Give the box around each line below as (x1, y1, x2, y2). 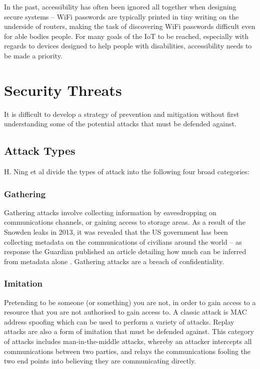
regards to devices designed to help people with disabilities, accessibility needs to (4, 40, 252, 51)
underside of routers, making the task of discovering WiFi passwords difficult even (4, 21, 255, 31)
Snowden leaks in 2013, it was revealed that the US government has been (4, 227, 228, 237)
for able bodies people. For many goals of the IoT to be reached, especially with (4, 30, 248, 41)
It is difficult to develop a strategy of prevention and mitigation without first (4, 108, 239, 119)
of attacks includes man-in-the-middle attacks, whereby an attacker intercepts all (4, 336, 252, 347)
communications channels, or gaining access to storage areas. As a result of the (4, 217, 245, 227)
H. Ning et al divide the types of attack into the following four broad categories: (4, 166, 249, 177)
